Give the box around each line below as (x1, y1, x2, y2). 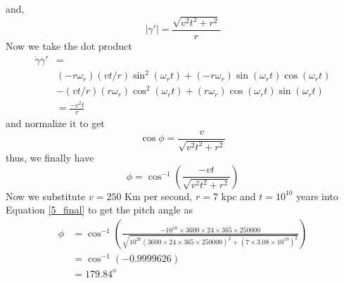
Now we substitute (6, 188, 86, 203)
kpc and (221, 188, 256, 203)
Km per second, (125, 188, 193, 203)
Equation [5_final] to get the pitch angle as (6, 202, 193, 217)
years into (296, 188, 338, 203)
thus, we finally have (6, 150, 94, 165)
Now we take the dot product (6, 38, 132, 53)
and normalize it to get (6, 116, 105, 131)
